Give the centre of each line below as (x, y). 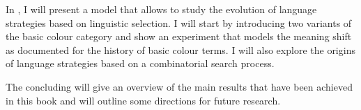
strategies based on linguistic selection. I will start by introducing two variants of (179, 22)
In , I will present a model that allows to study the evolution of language (161, 9)
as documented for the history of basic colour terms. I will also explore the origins (180, 49)
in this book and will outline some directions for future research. (143, 100)
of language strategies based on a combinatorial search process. (140, 63)
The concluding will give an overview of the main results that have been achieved (179, 86)
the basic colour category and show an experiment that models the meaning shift (179, 36)
